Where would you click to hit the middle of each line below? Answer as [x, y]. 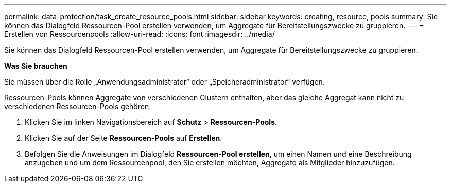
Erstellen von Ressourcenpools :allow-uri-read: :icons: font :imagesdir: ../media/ [140, 34]
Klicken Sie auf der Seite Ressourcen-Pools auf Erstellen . [124, 138]
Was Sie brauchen [36, 66]
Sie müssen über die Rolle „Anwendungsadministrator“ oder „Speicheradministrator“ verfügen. [164, 82]
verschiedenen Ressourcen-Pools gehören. [78, 106]
